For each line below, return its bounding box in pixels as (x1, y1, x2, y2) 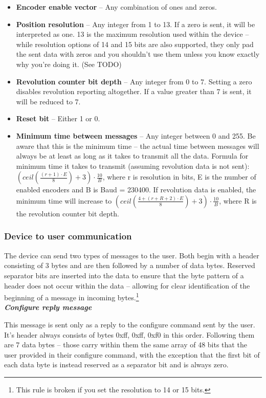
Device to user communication (4, 230, 132, 242)
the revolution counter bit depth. (16, 208, 119, 218)
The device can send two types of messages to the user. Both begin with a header (4, 250, 259, 260)
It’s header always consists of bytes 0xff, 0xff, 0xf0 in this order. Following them (4, 329, 255, 340)
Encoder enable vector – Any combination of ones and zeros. (16, 2, 217, 12)
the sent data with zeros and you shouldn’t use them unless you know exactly (16, 49, 260, 59)
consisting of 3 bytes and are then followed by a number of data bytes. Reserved (4, 260, 255, 271)
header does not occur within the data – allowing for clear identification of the (4, 280, 250, 291)
